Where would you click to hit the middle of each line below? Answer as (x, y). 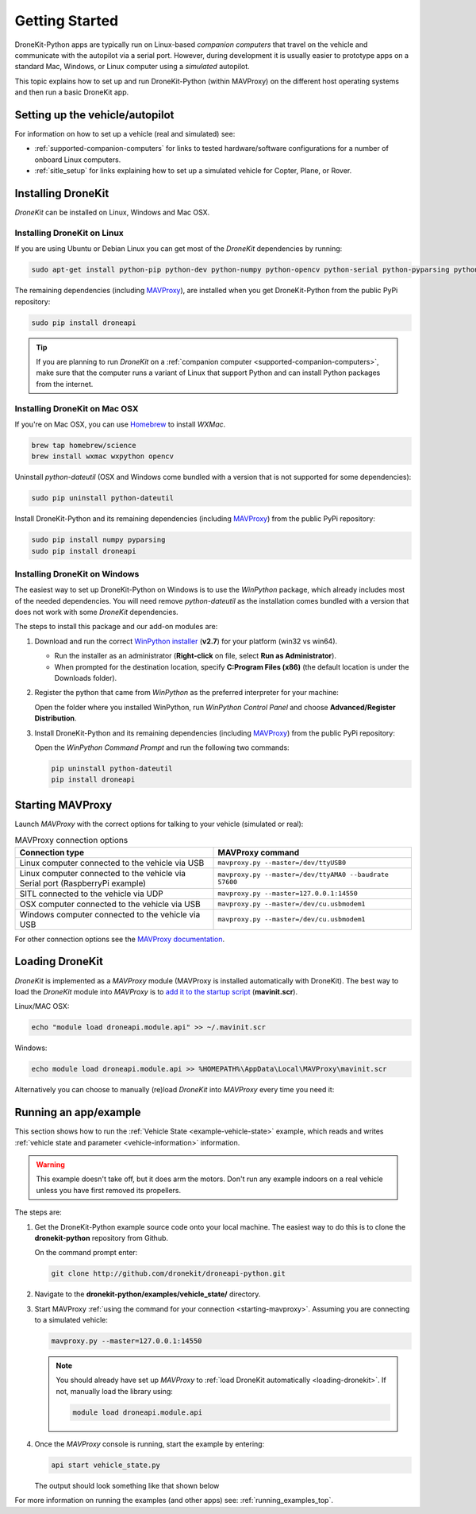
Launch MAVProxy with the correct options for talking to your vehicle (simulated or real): (159, 824)
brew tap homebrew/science (84, 445)
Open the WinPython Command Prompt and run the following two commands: (162, 747)
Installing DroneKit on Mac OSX (77, 408)
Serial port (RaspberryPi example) (83, 883)
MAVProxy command (259, 852)
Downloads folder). (86, 678)
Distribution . (56, 718)
